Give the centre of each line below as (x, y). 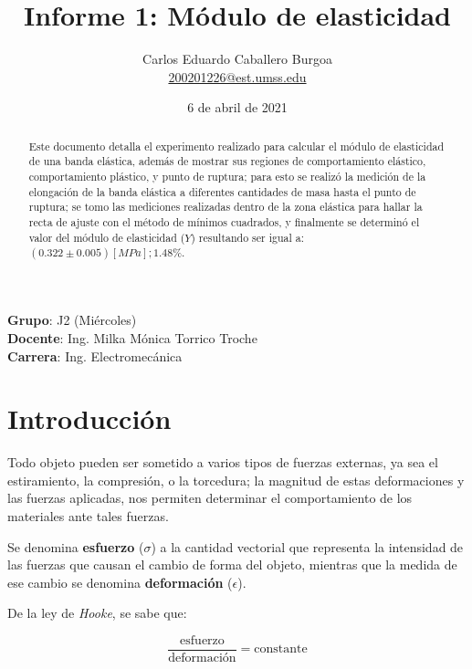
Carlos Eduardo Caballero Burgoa (237, 59)
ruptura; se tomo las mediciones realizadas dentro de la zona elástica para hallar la (226, 207)
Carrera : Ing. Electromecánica (95, 355)
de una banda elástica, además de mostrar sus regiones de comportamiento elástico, (227, 161)
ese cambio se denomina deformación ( (120, 582)
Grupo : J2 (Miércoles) (72, 320)
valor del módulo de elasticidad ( (107, 237)
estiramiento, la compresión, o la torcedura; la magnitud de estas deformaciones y (236, 480)
